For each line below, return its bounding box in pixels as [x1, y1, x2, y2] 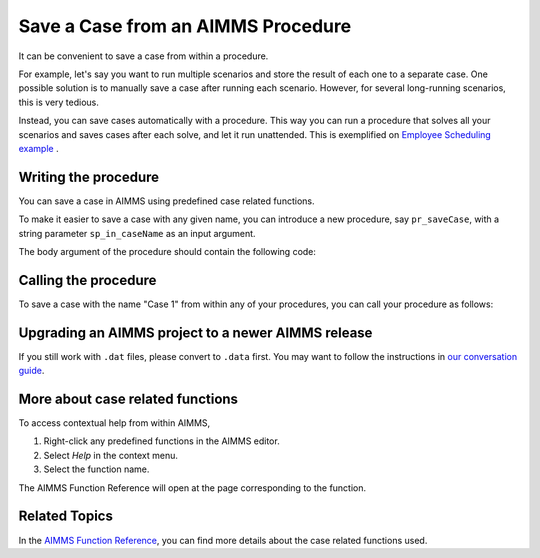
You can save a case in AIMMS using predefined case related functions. [18, 195, 315, 207]
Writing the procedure [18, 168, 160, 185]
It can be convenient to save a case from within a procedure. [18, 50, 269, 62]
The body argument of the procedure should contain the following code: [18, 245, 317, 257]
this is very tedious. [18, 96, 100, 108]
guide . [18, 365, 45, 377]
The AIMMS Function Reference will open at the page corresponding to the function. [18, 481, 367, 494]
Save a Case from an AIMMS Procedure [18, 15, 352, 37]
